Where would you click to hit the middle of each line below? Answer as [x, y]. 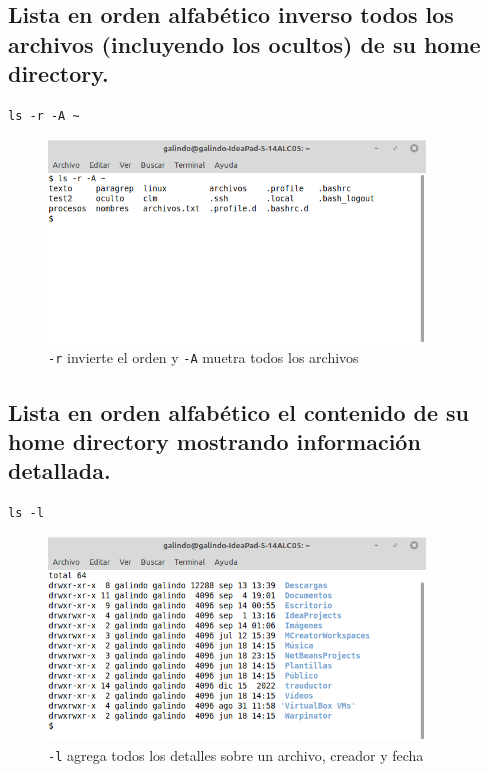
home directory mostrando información [214, 440]
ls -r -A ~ [44, 115]
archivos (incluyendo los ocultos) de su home [244, 43]
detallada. [59, 470]
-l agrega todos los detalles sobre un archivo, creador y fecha [236, 754]
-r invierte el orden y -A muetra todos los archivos [203, 357]
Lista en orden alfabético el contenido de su [239, 411]
